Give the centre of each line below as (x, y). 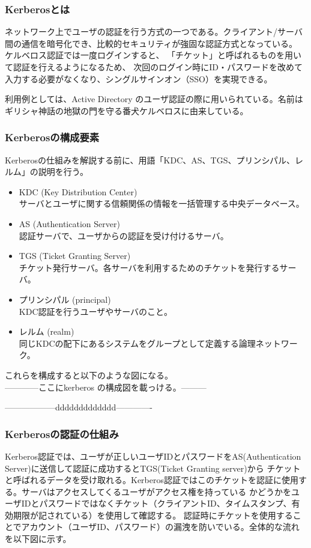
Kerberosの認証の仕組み (62, 434)
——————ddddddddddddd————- (79, 407)
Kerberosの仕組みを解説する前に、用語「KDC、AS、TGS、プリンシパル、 (150, 160)
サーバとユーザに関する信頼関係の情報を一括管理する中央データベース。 (162, 203)
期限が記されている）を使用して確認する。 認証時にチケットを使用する (153, 515)
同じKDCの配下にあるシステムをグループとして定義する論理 (137, 343)
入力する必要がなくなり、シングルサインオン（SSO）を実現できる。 (139, 78)
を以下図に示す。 (38, 539)
